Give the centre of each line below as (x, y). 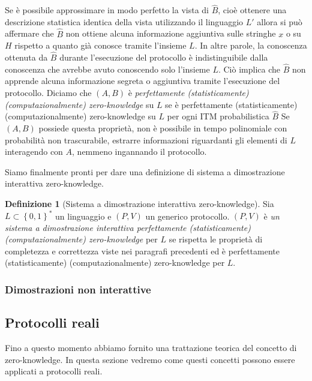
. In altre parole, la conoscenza (251, 45)
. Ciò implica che (249, 69)
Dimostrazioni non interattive (78, 289)
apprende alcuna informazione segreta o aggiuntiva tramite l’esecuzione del (142, 81)
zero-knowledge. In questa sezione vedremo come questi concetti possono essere (150, 359)
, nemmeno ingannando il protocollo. (139, 151)
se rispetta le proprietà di (216, 239)
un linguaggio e (83, 216)
